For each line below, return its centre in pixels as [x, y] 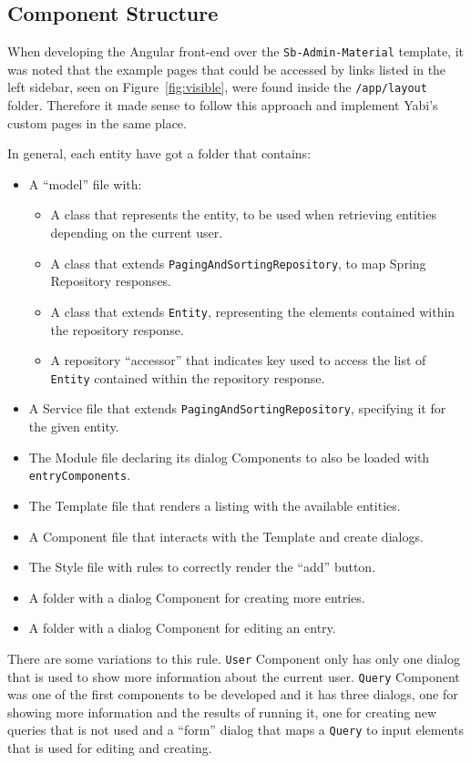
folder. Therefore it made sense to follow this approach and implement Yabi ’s [223, 105]
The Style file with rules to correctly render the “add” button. [202, 567]
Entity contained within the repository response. [188, 377]
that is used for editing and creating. [110, 748]
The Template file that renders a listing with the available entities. [215, 505]
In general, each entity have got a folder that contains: [159, 153]
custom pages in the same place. [97, 122]
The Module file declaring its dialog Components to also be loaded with [229, 457]
